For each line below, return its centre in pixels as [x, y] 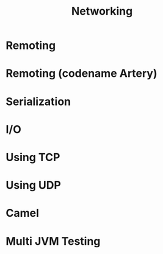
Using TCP [33, 157]
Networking [102, 11]
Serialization [38, 101]
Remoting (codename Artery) [81, 74]
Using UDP [34, 185]
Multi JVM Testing [53, 241]
